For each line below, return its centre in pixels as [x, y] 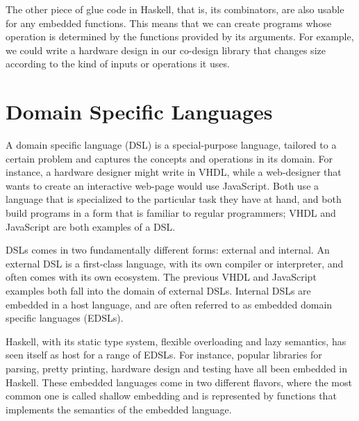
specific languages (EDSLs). [65, 318]
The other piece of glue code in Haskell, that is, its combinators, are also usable [175, 9]
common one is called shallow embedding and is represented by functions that [171, 396]
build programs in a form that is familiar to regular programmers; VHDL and [171, 213]
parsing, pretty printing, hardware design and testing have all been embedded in [177, 368]
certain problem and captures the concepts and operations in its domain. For [169, 158]
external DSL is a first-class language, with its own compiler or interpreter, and [175, 263]
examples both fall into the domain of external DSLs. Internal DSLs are [158, 291]
